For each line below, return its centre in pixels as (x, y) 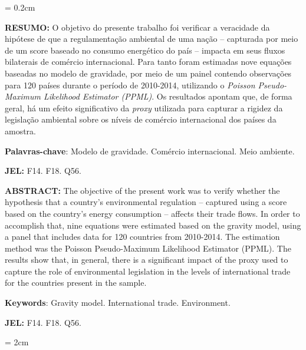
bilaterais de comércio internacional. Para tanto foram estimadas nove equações (148, 62)
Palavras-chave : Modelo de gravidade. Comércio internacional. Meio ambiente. (150, 151)
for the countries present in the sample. (76, 283)
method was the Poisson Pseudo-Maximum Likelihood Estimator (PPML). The (148, 248)
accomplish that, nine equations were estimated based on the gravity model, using (153, 225)
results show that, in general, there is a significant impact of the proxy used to (147, 260)
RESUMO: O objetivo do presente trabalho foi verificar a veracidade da (137, 27)
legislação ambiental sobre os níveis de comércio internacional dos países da (141, 119)
